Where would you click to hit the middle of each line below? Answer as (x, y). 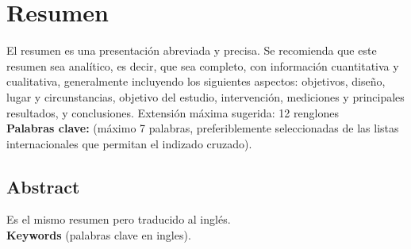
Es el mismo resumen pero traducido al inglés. (119, 219)
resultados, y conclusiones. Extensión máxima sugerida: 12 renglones (173, 112)
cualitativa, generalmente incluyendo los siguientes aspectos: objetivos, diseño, (196, 81)
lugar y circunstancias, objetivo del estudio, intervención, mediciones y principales (205, 96)
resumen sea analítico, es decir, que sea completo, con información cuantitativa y (203, 65)
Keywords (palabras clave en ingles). (99, 235)
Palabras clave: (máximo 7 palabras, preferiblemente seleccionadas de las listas (203, 128)
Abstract (43, 186)
